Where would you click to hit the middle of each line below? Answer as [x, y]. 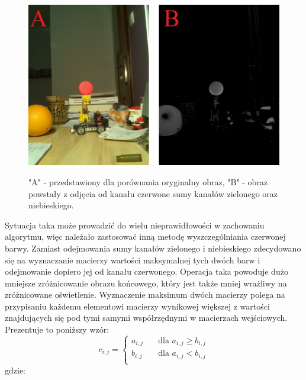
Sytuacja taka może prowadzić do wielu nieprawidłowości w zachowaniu [135, 225]
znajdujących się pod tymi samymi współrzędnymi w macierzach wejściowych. [146, 318]
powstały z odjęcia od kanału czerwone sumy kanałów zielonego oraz [153, 193]
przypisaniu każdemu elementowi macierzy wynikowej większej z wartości [137, 306]
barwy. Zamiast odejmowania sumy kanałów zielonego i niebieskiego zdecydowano [153, 248]
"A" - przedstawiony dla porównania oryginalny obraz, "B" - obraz [148, 181]
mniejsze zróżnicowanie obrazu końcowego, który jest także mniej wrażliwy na [146, 283]
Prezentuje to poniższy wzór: [57, 329]
